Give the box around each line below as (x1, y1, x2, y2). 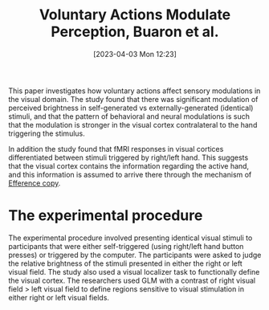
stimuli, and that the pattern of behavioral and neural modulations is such (8, 111, 251, 121)
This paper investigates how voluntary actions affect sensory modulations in (8, 86, 261, 96)
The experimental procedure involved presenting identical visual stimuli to (8, 233, 253, 243)
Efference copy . (8, 178, 61, 188)
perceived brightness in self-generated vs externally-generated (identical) (8, 103, 254, 112)
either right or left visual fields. (8, 292, 110, 302)
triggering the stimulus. (8, 128, 86, 138)
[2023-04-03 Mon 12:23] (93, 49, 177, 59)
